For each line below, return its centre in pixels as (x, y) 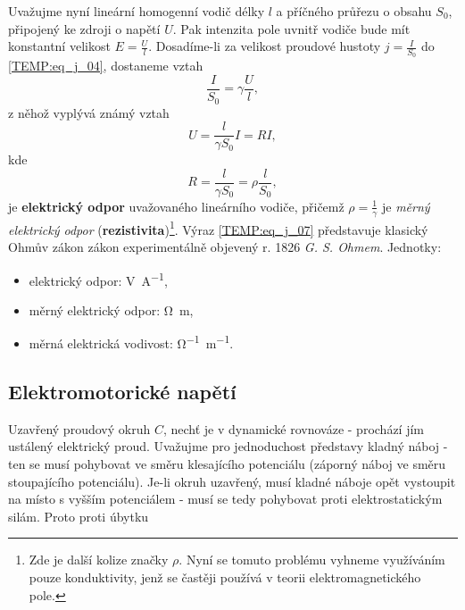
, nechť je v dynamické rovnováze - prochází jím (293, 428)
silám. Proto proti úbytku (79, 516)
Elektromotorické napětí (122, 391)
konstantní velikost (59, 46)
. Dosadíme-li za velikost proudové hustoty (265, 46)
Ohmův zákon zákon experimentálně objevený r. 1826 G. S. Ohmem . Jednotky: (225, 246)
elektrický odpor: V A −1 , (98, 279)
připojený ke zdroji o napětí (84, 28)
